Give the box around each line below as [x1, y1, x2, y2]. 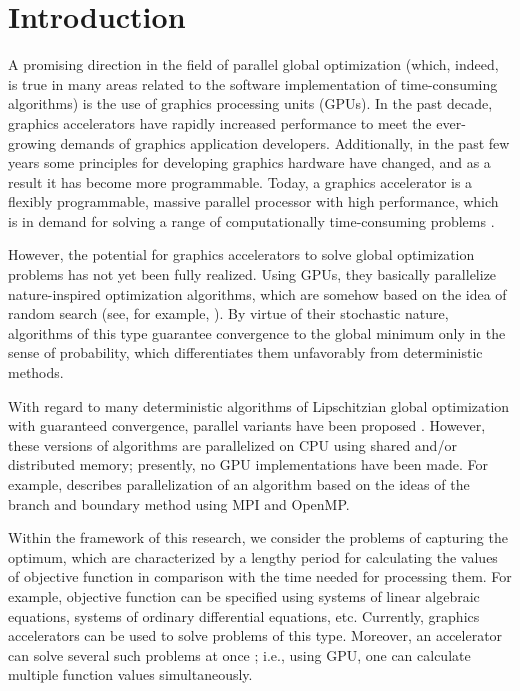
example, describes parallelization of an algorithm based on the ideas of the [8, 474, 470, 494]
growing [8, 132, 56, 153]
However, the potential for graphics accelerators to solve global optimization [8, 244, 475, 265]
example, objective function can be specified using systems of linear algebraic [8, 585, 480, 606]
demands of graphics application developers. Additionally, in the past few [60, 132, 510, 153]
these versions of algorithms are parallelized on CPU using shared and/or [8, 434, 457, 455]
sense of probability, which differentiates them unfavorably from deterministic [8, 342, 483, 363]
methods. [8, 362, 64, 383]
